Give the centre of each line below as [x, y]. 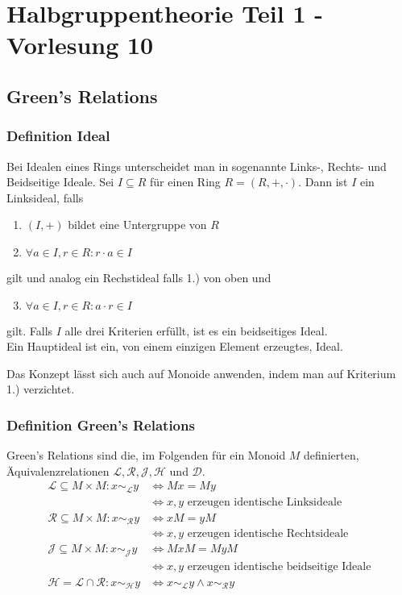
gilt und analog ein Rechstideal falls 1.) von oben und [139, 277]
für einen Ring [185, 182]
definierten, [332, 455]
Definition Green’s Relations [101, 424]
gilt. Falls [30, 330]
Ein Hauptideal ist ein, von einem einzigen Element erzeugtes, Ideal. [175, 346]
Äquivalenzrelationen [58, 470]
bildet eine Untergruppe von [137, 225]
